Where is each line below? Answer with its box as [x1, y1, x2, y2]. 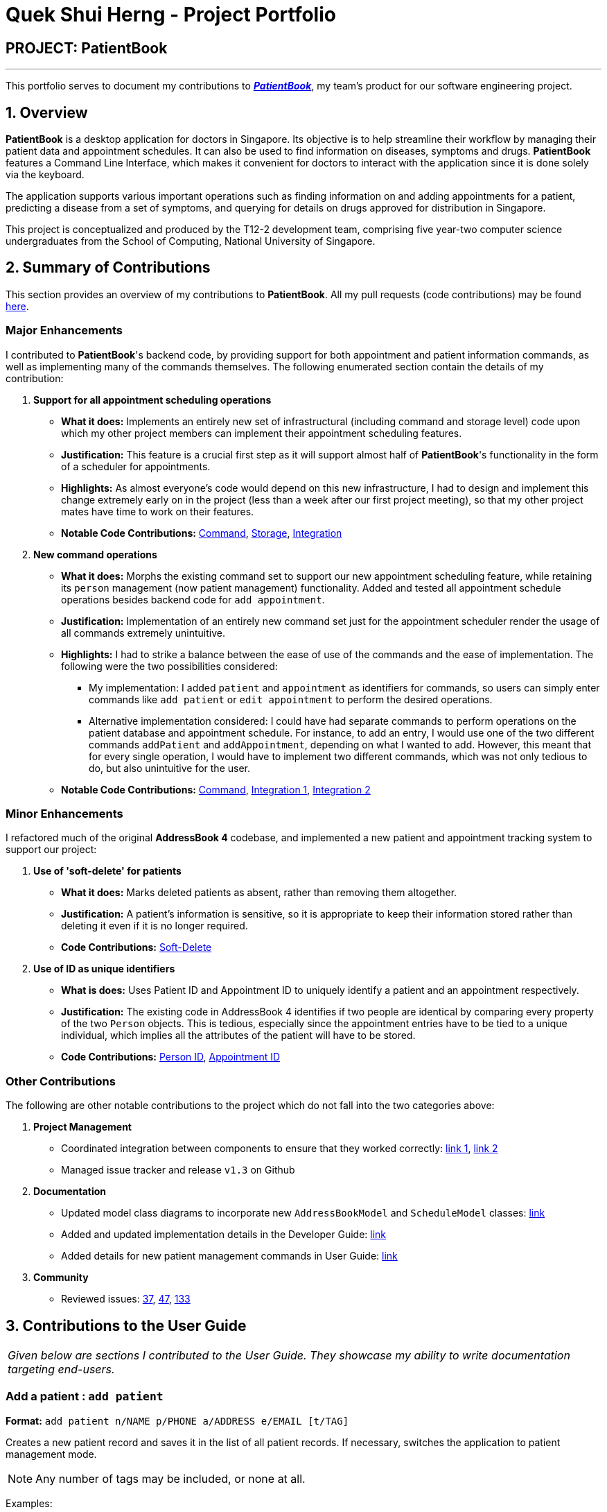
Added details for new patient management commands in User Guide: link [61, 1250, 398, 1262]
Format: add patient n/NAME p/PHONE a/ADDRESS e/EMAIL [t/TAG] [6, 1414, 349, 1427]
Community [33, 1271, 89, 1284]
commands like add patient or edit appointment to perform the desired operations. [89, 693, 493, 705]
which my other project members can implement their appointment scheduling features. [61, 427, 462, 439]
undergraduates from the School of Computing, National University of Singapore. [6, 235, 376, 248]
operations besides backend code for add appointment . [61, 593, 325, 605]
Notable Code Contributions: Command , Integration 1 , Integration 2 [61, 783, 371, 796]
